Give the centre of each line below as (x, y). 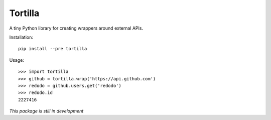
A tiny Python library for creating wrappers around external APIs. (76, 28)
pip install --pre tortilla (53, 49)
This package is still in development (46, 111)
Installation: (21, 37)
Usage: (17, 60)
